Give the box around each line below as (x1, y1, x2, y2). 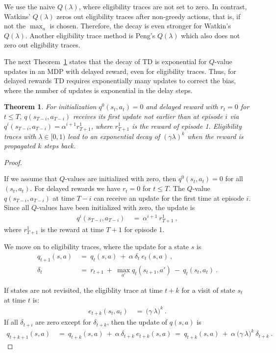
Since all (4, 202, 29, 212)
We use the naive (4, 1, 55, 11)
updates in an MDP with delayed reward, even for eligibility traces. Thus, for (4, 66, 236, 76)
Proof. (4, 157, 22, 167)
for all (225, 173, 243, 184)
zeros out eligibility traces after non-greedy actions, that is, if (56, 11, 241, 21)
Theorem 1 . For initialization (4, 101, 97, 112)
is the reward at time (40, 224, 104, 235)
